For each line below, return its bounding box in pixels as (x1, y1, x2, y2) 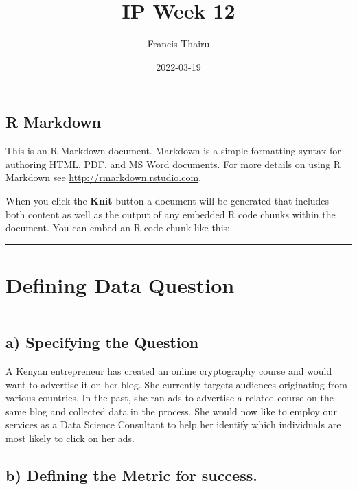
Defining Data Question (5, 270, 235, 299)
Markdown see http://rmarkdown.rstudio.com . (5, 170, 202, 185)
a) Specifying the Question (5, 331, 199, 353)
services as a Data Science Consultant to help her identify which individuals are (5, 417, 341, 432)
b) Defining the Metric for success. (5, 464, 257, 485)
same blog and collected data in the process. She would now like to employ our (5, 404, 337, 418)
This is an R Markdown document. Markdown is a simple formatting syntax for (5, 143, 341, 158)
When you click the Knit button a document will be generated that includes (5, 193, 330, 207)
